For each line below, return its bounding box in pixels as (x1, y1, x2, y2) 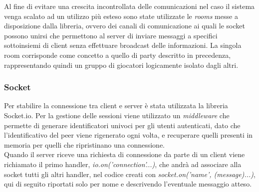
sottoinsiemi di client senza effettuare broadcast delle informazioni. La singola (4, 40, 242, 50)
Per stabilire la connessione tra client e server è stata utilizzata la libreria (4, 100, 228, 111)
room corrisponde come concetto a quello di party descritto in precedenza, (4, 49, 231, 60)
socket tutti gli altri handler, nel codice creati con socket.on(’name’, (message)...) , (4, 169, 256, 179)
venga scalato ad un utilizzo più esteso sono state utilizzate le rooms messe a (4, 10, 238, 21)
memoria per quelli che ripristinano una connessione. (4, 139, 165, 150)
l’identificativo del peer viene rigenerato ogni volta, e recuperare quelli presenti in (4, 130, 253, 140)
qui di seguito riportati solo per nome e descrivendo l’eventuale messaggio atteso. (4, 179, 252, 189)
